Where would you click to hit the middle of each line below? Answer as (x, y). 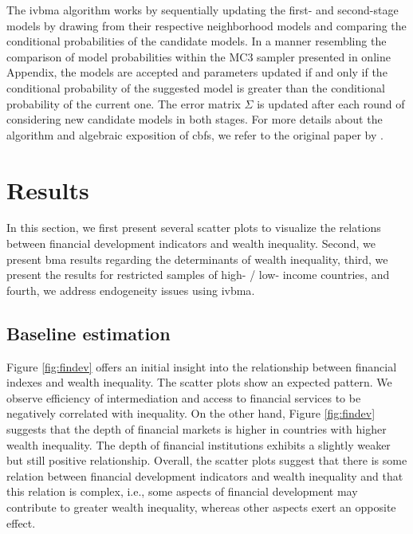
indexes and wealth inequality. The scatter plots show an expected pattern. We (199, 382)
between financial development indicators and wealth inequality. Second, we (191, 243)
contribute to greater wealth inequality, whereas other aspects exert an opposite (201, 507)
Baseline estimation (88, 333)
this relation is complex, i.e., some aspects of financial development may (182, 491)
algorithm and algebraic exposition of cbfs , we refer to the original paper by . (195, 134)
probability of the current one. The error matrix (124, 103)
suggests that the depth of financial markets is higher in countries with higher (197, 429)
